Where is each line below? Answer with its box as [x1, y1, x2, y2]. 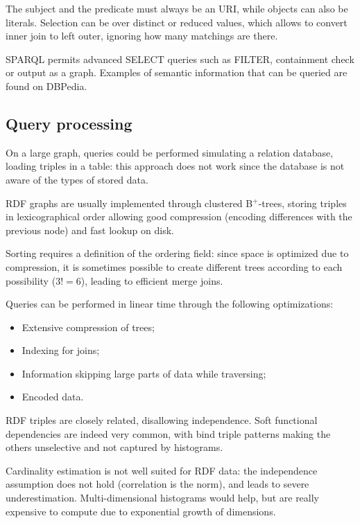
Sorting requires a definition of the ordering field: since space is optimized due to [6, 246, 349, 260]
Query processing [6, 112, 132, 134]
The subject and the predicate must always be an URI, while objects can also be [6, 1, 348, 15]
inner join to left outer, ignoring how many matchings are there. [6, 28, 278, 43]
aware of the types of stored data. [6, 172, 148, 186]
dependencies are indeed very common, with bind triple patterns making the [6, 426, 331, 441]
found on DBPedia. [6, 78, 87, 93]
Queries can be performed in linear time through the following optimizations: [6, 296, 334, 311]
